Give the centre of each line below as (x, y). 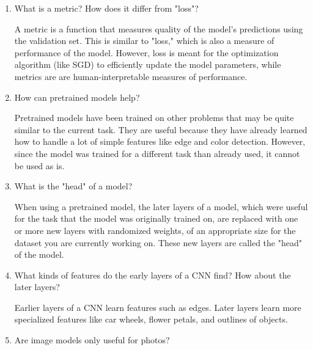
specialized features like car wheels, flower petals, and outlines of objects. (151, 319)
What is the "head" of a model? (73, 186)
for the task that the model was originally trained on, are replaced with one (156, 218)
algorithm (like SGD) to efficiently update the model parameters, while (148, 64)
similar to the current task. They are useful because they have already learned (161, 129)
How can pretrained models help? (77, 97)
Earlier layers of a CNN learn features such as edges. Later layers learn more (158, 307)
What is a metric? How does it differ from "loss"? (106, 8)
